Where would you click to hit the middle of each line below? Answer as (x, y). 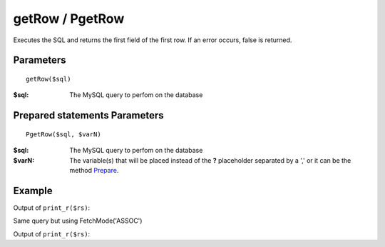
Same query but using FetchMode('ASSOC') (78, 221)
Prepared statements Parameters (88, 115)
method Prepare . (94, 170)
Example (33, 190)
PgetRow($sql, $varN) (63, 134)
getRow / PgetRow (69, 19)
